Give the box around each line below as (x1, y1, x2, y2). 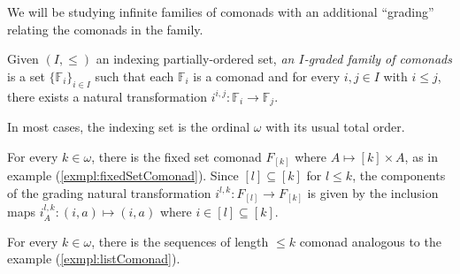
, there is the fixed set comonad (91, 147, 262, 165)
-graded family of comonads (303, 49, 452, 68)
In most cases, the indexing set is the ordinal (7, 118, 250, 136)
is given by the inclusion (307, 183, 439, 202)
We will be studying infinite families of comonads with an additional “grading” (7, 3, 434, 20)
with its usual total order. (265, 118, 405, 136)
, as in (404, 147, 439, 165)
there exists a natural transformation (7, 87, 207, 105)
